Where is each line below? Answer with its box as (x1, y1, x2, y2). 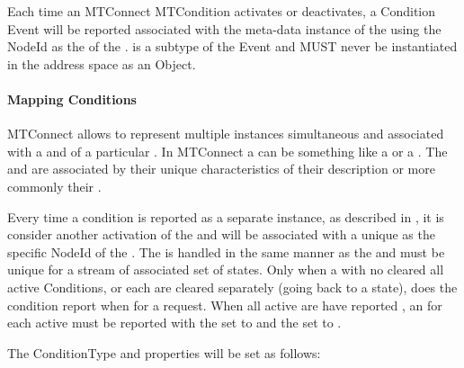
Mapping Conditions (7, 89, 137, 108)
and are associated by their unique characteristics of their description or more (7, 159, 435, 178)
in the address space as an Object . (7, 54, 196, 73)
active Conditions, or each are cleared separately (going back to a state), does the (7, 277, 458, 296)
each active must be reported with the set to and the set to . (7, 313, 342, 332)
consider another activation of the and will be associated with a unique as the (7, 225, 435, 244)
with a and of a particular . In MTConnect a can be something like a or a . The (7, 141, 448, 160)
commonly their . (7, 176, 102, 195)
